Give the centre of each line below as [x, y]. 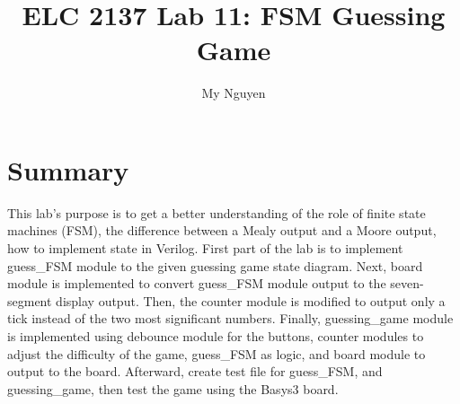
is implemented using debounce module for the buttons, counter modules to [216, 336]
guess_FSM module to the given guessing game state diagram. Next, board [215, 265]
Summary [68, 169]
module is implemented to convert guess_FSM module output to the [197, 283]
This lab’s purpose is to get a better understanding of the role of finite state [217, 212]
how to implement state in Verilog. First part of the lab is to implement [205, 248]
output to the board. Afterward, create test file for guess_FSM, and [195, 371]
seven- [407, 283]
